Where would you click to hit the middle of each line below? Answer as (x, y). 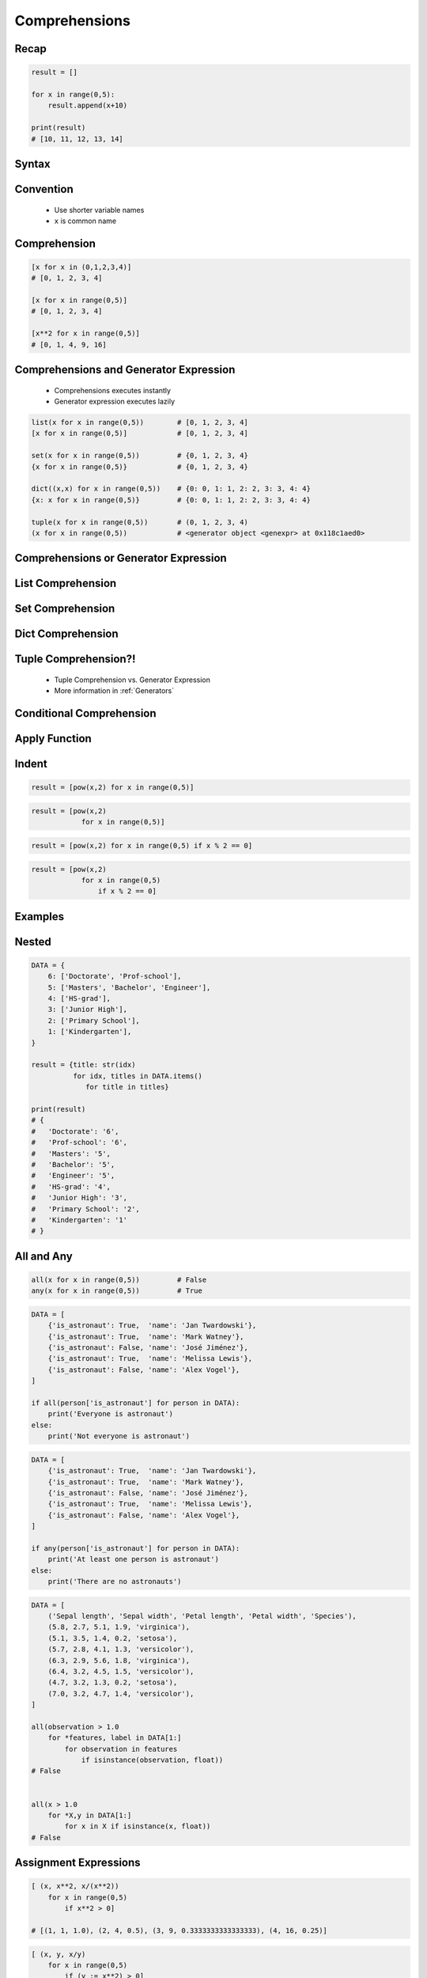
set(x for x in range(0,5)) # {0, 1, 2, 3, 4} (140, 456)
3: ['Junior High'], (88, 1010)
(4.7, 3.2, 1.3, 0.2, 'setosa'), (113, 1682)
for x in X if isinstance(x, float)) (138, 1826)
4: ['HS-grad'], (79, 998)
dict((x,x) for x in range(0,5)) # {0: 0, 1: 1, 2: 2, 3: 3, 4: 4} (171, 489)
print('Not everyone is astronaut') (119, 1436)
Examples (40, 917)
